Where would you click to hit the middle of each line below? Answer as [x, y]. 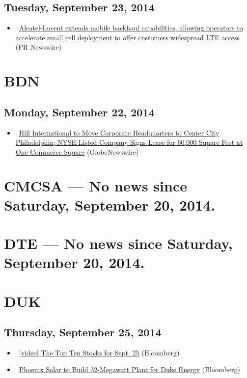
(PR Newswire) [39, 47]
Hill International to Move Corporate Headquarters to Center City [119, 132]
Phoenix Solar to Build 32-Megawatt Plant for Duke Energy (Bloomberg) [129, 369]
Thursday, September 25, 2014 [83, 332]
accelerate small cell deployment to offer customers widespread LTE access [128, 37]
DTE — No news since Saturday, [118, 243]
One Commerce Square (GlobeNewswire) [77, 151]
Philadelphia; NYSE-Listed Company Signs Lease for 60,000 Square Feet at [129, 142]
